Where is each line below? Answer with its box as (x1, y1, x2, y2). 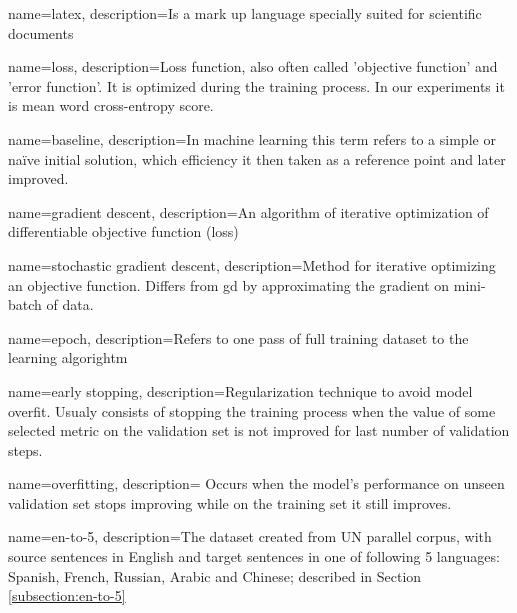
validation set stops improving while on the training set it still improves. (8, 492, 452, 513)
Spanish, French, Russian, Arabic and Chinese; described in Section (8, 565, 422, 586)
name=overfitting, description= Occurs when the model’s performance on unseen (8, 473, 505, 494)
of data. (46, 294, 94, 315)
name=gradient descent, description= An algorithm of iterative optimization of (8, 201, 489, 222)
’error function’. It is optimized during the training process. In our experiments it (8, 75, 505, 96)
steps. (8, 439, 43, 460)
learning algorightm (8, 347, 128, 368)
